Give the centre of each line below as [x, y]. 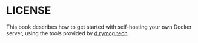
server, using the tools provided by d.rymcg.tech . [68, 33]
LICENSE [29, 10]
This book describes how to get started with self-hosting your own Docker [99, 27]
